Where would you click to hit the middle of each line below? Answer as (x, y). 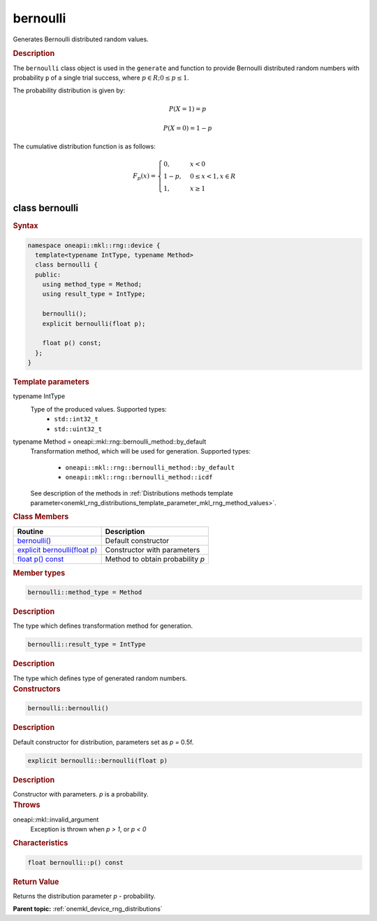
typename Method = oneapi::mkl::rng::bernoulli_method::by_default (110, 442)
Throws (27, 805)
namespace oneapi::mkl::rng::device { (94, 245)
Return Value (36, 882)
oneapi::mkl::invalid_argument (56, 820)
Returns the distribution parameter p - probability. (84, 897)
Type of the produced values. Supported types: (98, 409)
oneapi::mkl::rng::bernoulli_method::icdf (139, 477)
